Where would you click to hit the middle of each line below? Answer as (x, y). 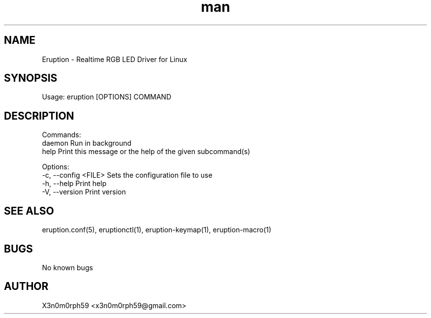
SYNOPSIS (31, 78)
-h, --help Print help (74, 184)
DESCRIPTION (39, 116)
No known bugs (67, 267)
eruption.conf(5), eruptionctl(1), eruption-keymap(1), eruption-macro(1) (157, 230)
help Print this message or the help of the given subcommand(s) (146, 152)
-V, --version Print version (84, 192)
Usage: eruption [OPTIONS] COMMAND (107, 97)
